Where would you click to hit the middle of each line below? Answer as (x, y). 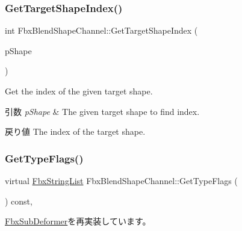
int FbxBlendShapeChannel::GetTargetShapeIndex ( (101, 30)
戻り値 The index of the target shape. (75, 131)
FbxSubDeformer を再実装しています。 (78, 221)
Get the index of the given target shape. (79, 91)
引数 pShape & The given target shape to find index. (102, 111)
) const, (19, 201)
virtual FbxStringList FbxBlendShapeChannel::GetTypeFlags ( (121, 180)
